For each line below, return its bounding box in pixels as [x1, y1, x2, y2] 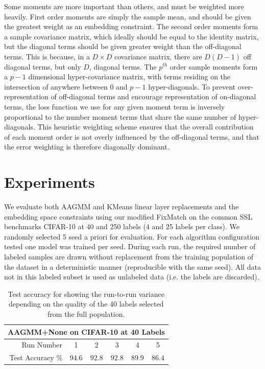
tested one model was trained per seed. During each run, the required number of [4, 241, 256, 252]
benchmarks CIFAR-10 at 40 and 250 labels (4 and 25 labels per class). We [4, 221, 239, 232]
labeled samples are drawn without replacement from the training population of [4, 251, 254, 262]
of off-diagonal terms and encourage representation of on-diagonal [51, 91, 256, 102]
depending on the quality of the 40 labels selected [9, 298, 164, 309]
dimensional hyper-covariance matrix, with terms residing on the [28, 71, 231, 82]
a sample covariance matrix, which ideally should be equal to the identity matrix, [4, 31, 259, 41]
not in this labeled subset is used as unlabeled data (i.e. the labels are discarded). [4, 271, 259, 282]
